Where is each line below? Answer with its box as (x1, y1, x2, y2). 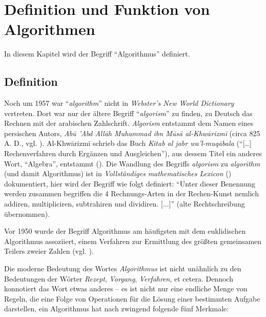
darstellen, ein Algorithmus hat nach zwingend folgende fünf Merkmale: (4, 303, 229, 314)
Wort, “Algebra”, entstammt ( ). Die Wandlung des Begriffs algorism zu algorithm (4, 158, 260, 169)
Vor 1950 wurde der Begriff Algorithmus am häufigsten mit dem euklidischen (4, 226, 246, 236)
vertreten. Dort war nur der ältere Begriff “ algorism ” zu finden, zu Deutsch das (4, 107, 253, 118)
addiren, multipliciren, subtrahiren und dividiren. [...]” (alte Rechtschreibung (4, 198, 245, 209)
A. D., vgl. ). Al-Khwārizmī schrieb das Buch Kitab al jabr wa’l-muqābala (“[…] (4, 138, 252, 148)
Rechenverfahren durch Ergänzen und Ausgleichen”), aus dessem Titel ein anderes (4, 148, 262, 159)
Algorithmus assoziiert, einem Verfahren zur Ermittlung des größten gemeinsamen (4, 235, 262, 246)
